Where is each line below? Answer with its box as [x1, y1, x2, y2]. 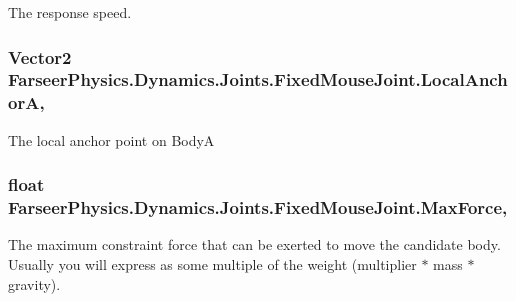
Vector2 [8, 44, 72, 69]
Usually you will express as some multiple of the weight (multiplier [8, 253, 417, 274]
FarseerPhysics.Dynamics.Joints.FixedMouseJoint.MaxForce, [8, 195, 508, 220]
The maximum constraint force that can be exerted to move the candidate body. [8, 234, 501, 255]
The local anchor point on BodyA [8, 129, 215, 150]
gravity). [8, 273, 61, 294]
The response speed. [8, 2, 132, 22]
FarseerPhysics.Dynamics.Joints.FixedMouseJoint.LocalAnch [8, 67, 508, 92]
